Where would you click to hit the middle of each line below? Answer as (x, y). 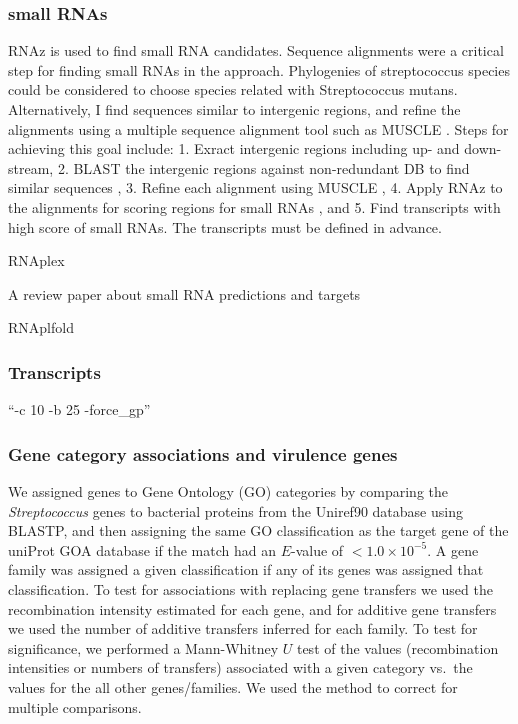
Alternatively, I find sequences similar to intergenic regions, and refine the (234, 109)
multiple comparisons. (75, 706)
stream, (31, 167)
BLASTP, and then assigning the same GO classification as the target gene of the (258, 530)
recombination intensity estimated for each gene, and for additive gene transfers (252, 608)
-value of (317, 549)
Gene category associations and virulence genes (203, 453)
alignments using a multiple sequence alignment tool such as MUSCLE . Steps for (258, 128)
